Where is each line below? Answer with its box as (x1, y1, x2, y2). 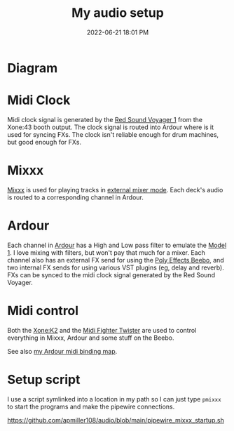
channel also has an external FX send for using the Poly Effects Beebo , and (7, 256, 224, 264)
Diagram (7, 60, 58, 76)
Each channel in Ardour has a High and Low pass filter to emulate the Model (7, 241, 227, 249)
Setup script (7, 371, 81, 387)
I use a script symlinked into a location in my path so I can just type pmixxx (7, 394, 222, 403)
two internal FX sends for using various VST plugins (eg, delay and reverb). (7, 263, 224, 272)
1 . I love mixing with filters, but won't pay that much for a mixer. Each (7, 248, 205, 257)
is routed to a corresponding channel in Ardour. (7, 193, 144, 201)
